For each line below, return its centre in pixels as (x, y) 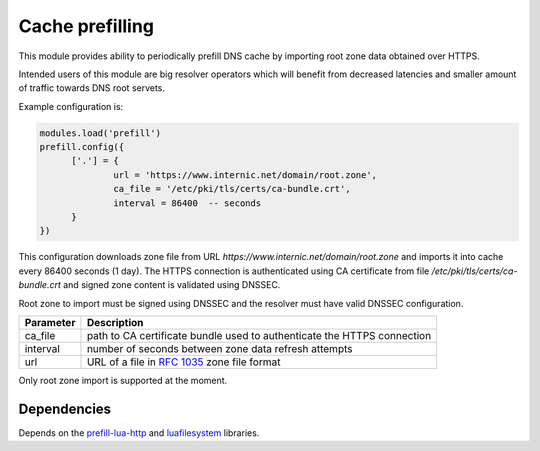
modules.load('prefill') (100, 133)
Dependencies (65, 408)
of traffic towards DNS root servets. (91, 88)
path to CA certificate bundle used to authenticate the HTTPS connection (259, 335)
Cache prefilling (86, 26)
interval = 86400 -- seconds (187, 203)
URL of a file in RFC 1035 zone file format (183, 362)
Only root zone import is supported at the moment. (123, 380)
